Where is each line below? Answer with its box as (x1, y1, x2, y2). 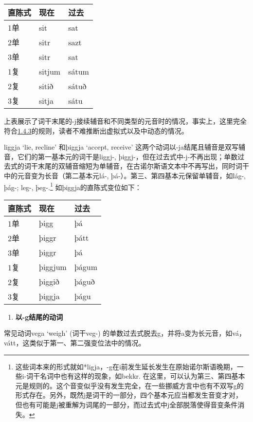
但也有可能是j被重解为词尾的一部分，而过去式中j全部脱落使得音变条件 (15, 399, 238, 409)
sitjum (39, 65, 61, 77)
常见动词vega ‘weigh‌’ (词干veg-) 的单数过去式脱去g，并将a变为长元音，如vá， (4, 328, 246, 338)
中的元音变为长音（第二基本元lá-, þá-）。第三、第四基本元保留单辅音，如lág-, (4, 170, 246, 180)
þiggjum (39, 261, 67, 273)
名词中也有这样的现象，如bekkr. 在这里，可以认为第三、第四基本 (40, 371, 245, 381)
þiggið (39, 276, 59, 288)
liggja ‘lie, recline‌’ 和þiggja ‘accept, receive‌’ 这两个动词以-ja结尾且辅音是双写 (4, 142, 238, 152)
